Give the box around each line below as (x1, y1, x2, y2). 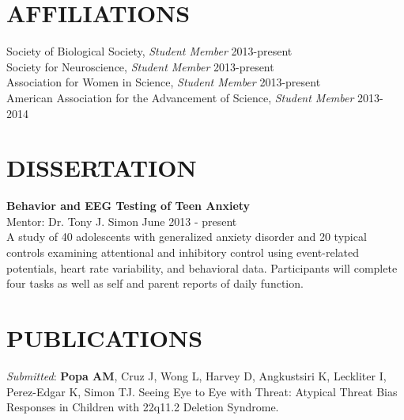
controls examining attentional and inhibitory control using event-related (6, 244, 360, 260)
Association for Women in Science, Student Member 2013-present (6, 74, 321, 90)
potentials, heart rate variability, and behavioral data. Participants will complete (6, 259, 398, 276)
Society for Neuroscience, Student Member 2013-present (6, 58, 274, 74)
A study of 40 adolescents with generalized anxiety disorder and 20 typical (6, 228, 367, 245)
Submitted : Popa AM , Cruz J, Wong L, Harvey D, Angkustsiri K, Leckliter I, (6, 367, 387, 384)
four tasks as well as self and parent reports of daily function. (6, 275, 304, 292)
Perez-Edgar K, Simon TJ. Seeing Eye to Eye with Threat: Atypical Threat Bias (6, 383, 398, 399)
